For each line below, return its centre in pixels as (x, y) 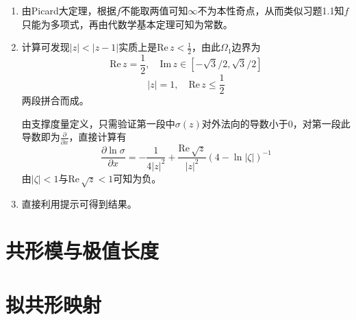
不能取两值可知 (154, 10)
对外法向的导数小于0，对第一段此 (276, 123)
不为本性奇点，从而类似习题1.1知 (271, 10)
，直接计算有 (98, 137)
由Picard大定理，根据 (69, 10)
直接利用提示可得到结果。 (79, 203)
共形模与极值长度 (82, 250)
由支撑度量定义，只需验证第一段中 (98, 123)
